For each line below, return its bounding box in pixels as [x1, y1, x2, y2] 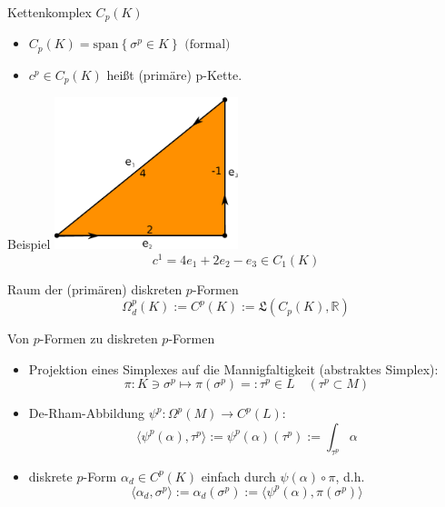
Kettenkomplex [7, 3, 92, 21]
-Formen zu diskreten [39, 329, 158, 348]
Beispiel [7, 234, 51, 253]
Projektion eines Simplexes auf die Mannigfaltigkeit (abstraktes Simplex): [28, 359, 439, 378]
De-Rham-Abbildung [28, 403, 144, 422]
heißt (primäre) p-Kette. [106, 65, 242, 84]
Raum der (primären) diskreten [7, 279, 183, 298]
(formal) [184, 38, 231, 52]
